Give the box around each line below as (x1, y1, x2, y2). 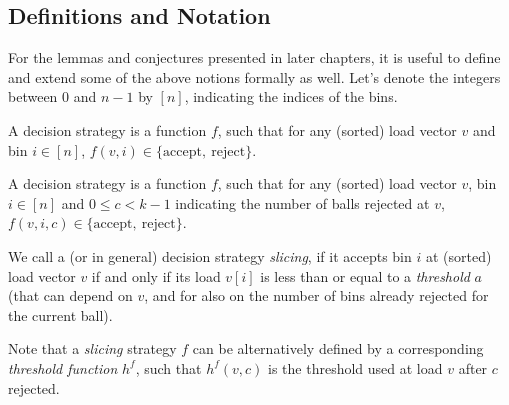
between (8, 86, 58, 107)
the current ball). (8, 304, 113, 325)
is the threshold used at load (268, 357, 443, 378)
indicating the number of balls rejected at (175, 192, 430, 213)
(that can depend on (8, 285, 133, 306)
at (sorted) (425, 245, 492, 266)
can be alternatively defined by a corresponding (192, 338, 484, 359)
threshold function (8, 357, 118, 378)
